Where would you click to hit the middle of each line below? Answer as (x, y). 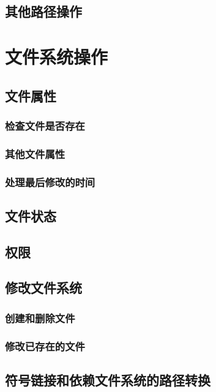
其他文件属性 (35, 153)
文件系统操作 (57, 56)
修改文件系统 (43, 288)
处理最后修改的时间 (50, 182)
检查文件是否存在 (45, 125)
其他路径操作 (43, 11)
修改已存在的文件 (45, 346)
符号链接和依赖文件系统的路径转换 (108, 379)
